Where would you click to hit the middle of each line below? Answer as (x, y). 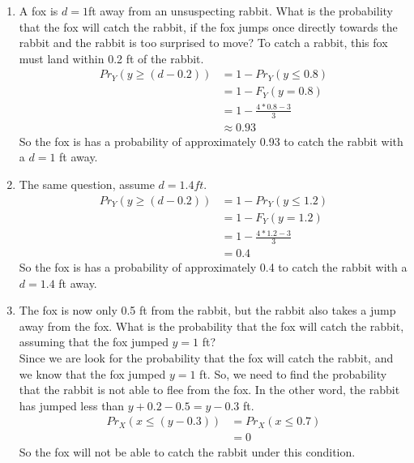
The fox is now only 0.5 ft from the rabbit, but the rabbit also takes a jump (207, 310)
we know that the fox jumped (92, 373)
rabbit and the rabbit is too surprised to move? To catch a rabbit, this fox (203, 43)
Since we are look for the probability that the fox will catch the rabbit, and (206, 358)
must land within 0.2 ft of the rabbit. (111, 58)
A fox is (38, 11)
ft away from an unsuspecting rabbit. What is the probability (240, 11)
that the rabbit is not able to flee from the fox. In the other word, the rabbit (209, 390)
